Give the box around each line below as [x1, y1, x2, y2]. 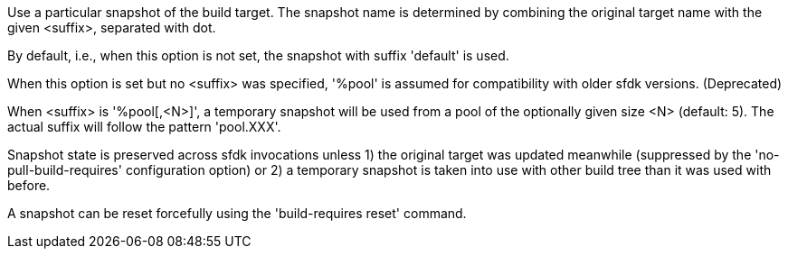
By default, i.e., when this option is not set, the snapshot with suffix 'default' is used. [7, 48, 509, 63]
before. [7, 178, 51, 193]
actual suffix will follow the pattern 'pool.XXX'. [7, 119, 281, 134]
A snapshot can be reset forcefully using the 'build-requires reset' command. [7, 206, 467, 221]
